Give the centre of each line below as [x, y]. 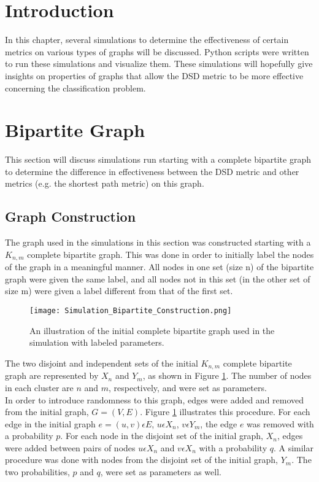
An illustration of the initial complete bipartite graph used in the [152, 330]
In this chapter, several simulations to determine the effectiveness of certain [147, 40]
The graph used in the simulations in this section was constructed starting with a [158, 242]
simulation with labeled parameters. [97, 342]
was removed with [280, 423]
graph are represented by [52, 375]
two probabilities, [37, 472]
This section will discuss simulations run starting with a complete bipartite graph [158, 159]
